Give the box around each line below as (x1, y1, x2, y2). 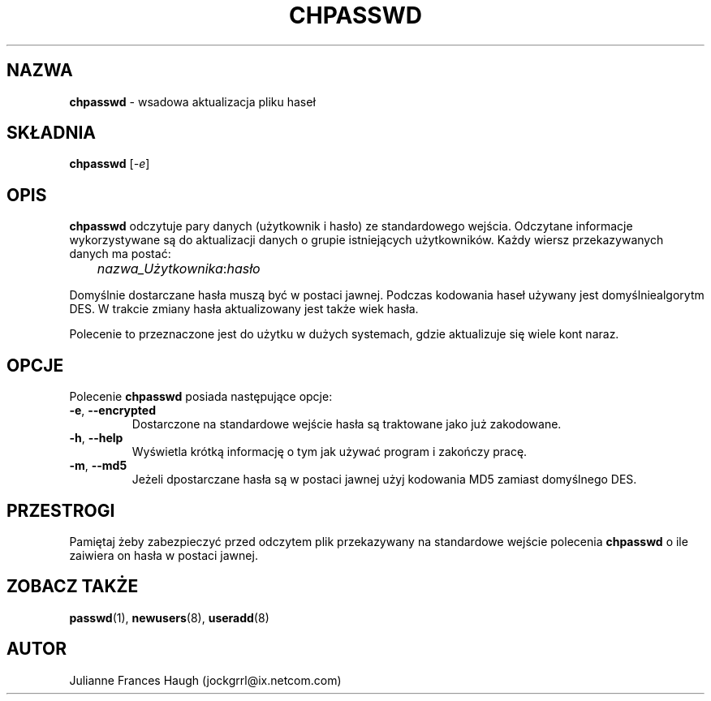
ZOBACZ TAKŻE (6, 576, 139, 597)
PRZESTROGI (6, 500, 115, 521)
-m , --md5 (69, 458, 127, 473)
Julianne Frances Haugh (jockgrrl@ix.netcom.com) (69, 673, 342, 687)
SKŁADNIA (6, 123, 96, 144)
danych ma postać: (69, 247, 171, 261)
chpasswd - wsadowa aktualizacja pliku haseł (69, 94, 316, 109)
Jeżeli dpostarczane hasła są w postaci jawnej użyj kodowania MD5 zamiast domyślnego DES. (131, 472, 637, 487)
